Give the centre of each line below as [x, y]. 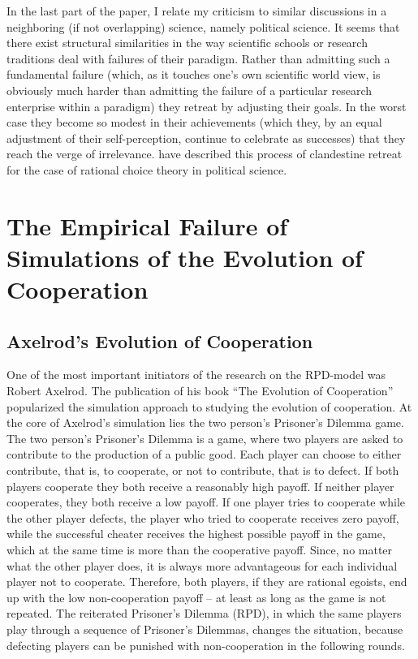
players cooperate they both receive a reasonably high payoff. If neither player [200, 486]
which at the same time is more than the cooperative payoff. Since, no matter [200, 550]
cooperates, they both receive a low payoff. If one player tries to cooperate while [206, 502]
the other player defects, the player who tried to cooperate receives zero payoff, [203, 517]
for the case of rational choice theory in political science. [147, 169]
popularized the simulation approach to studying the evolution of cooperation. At [209, 406]
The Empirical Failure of [147, 225]
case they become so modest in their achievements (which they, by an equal [194, 122]
